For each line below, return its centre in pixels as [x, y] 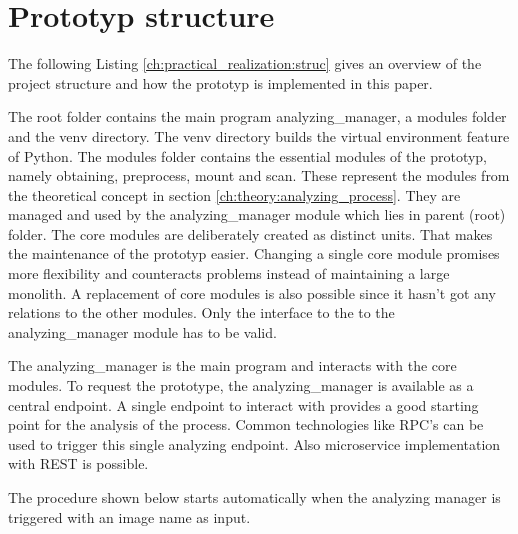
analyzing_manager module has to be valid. [142, 331]
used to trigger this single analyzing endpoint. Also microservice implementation [254, 443]
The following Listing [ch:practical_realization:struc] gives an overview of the [245, 63]
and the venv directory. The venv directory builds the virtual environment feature [259, 135]
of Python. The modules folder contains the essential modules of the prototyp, [248, 155]
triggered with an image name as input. [129, 516]
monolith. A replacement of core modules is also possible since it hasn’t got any [252, 292]
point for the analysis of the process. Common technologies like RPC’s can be [246, 424]
